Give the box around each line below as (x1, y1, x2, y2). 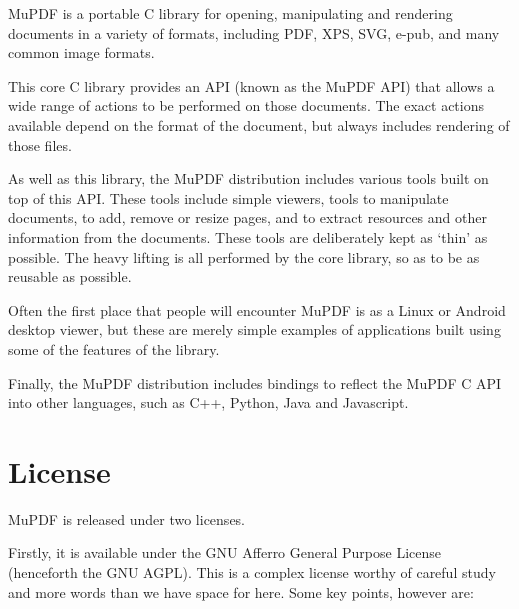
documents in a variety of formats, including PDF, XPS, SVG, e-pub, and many (8, 22, 500, 43)
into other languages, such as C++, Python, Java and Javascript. (8, 392, 409, 413)
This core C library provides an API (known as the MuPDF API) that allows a (8, 75, 495, 96)
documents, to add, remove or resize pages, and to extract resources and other (8, 207, 487, 228)
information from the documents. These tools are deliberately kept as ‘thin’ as (8, 226, 488, 247)
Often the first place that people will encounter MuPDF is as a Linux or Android (8, 299, 506, 320)
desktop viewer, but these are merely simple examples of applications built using (8, 319, 501, 340)
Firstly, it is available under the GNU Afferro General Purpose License (8, 542, 441, 563)
